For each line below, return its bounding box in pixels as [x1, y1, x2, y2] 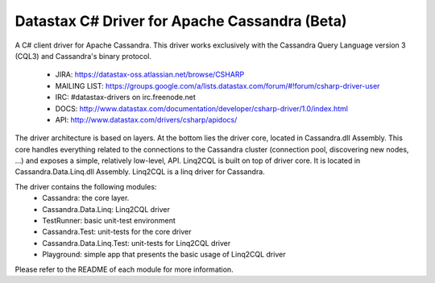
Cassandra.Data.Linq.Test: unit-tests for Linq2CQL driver [42, 238, 231, 248]
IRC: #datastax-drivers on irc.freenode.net [55, 93, 197, 102]
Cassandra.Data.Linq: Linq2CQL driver [42, 204, 171, 214]
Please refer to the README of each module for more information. [14, 264, 234, 274]
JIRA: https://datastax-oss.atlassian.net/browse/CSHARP [55, 69, 245, 80]
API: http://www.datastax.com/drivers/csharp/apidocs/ [55, 114, 238, 124]
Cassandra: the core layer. [42, 194, 130, 203]
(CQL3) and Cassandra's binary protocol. [14, 51, 152, 60]
